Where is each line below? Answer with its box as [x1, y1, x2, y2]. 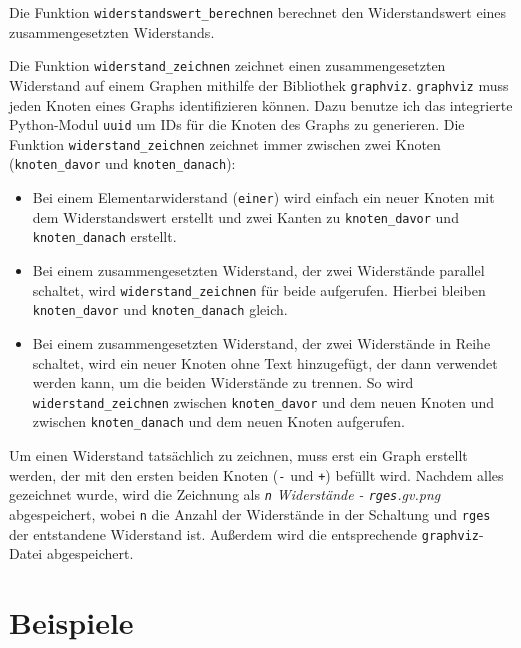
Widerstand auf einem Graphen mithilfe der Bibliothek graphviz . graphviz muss [9, 74, 509, 95]
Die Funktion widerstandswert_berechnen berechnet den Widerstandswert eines [9, 2, 507, 22]
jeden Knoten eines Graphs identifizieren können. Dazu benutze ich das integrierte [9, 94, 513, 115]
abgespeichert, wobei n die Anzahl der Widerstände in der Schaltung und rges [9, 504, 491, 524]
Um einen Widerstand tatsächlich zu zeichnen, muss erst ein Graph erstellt [9, 445, 468, 466]
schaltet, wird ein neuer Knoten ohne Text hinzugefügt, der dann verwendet [32, 352, 498, 373]
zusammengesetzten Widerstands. [9, 21, 215, 42]
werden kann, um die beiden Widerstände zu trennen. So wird [32, 372, 414, 393]
